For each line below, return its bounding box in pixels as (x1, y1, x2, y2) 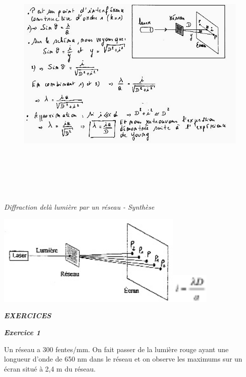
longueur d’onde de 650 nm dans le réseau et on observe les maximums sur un (4, 354, 243, 364)
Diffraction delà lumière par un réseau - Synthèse (4, 202, 155, 212)
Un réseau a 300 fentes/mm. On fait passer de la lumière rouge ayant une (4, 344, 229, 354)
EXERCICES (4, 310, 51, 321)
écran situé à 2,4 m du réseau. (4, 363, 96, 374)
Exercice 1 (4, 327, 40, 337)
